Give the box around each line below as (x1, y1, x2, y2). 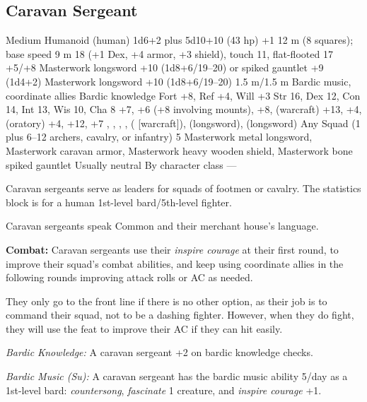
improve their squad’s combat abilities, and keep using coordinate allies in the (6, 256, 344, 271)
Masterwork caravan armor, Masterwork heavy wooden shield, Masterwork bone (6, 143, 353, 158)
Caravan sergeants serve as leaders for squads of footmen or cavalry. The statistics (6, 181, 361, 196)
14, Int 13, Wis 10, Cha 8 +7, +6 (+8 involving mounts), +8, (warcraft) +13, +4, (6, 102, 362, 117)
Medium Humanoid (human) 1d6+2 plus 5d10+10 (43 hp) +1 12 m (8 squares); (6, 32, 354, 47)
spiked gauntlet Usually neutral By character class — (6, 157, 237, 172)
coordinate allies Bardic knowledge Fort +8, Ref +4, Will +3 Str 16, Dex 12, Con (6, 88, 361, 102)
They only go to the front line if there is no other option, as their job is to (6, 293, 327, 308)
